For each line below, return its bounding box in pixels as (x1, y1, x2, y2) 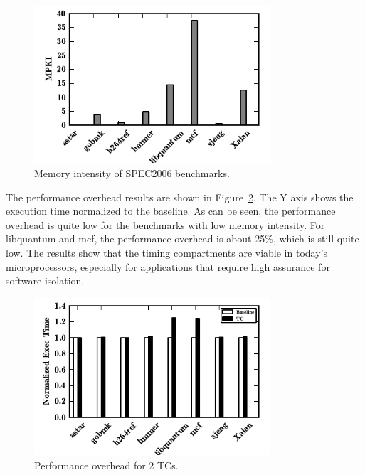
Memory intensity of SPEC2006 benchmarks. (34, 166, 230, 181)
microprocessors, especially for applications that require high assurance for (6, 259, 330, 274)
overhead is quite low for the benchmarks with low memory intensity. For (6, 217, 325, 232)
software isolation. (6, 273, 85, 288)
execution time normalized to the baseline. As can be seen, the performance (6, 203, 336, 218)
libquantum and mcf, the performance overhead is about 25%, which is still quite (6, 231, 359, 246)
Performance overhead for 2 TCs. (34, 457, 179, 472)
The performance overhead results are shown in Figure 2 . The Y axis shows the (6, 189, 354, 204)
